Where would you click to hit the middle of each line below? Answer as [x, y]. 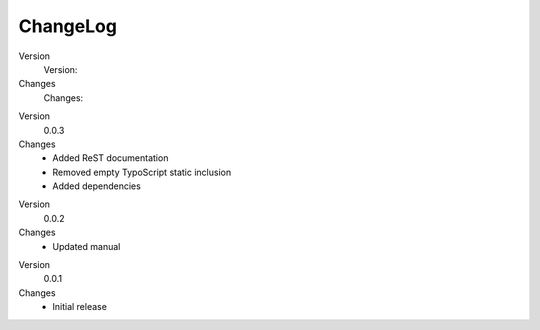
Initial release [79, 307]
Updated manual [86, 246]
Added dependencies [97, 186]
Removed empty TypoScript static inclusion [142, 172]
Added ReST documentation [110, 158]
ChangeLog [67, 26]
